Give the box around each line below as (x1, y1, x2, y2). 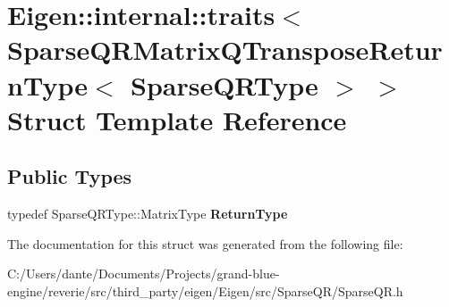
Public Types (7, 162, 132, 190)
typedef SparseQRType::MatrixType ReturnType (7, 204, 288, 223)
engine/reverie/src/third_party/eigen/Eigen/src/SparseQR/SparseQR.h (7, 281, 403, 300)
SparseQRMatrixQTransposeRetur (7, 31, 443, 68)
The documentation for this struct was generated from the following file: (7, 234, 403, 253)
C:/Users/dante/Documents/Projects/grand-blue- (7, 264, 280, 283)
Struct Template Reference (7, 101, 347, 137)
